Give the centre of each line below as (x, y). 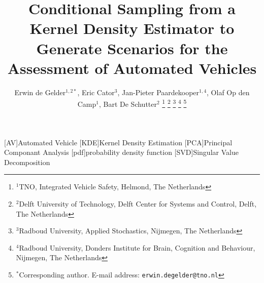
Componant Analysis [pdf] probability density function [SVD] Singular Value (121, 152)
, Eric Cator (96, 92)
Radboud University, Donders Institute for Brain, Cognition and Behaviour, (137, 247)
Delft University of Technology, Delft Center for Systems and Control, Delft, (138, 203)
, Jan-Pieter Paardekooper (158, 92)
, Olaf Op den (228, 92)
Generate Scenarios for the (132, 48)
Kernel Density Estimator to (132, 28)
